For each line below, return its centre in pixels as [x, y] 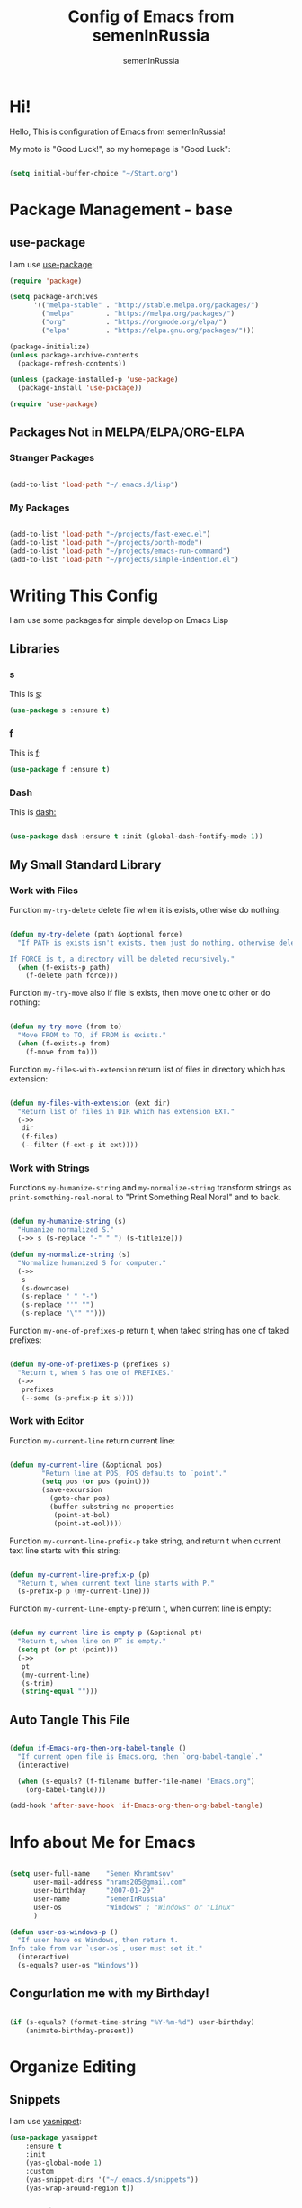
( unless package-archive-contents [74, 355]
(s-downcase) [45, 1288]
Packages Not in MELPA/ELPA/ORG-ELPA [127, 433]
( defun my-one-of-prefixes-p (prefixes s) [90, 1364]
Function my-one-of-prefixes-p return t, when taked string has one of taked [149, 1330]
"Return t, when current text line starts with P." [116, 1583]
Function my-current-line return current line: [93, 1440]
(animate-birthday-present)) [80, 2031]
